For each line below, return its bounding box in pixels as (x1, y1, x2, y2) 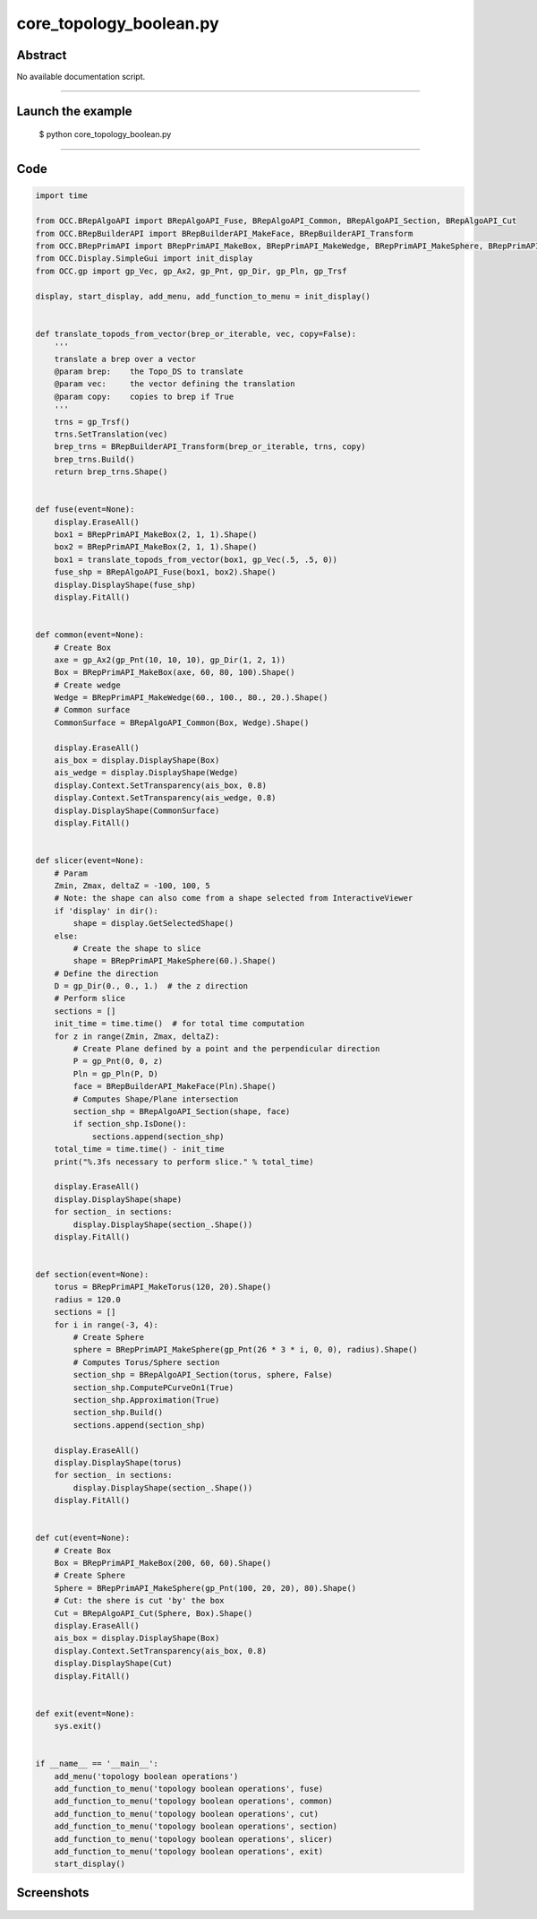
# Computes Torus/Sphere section (72, 1357, 220, 1367)
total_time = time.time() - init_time (54, 1144, 225, 1154)
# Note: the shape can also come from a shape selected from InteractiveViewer (54, 893, 413, 903)
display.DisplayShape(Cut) (54, 1658, 174, 1669)
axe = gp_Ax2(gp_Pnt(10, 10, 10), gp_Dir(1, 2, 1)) (54, 654, 286, 665)
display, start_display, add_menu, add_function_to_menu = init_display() (35, 291, 371, 301)
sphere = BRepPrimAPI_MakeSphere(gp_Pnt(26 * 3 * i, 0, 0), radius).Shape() (72, 1344, 418, 1355)
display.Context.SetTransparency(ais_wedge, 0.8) (54, 793, 277, 803)
